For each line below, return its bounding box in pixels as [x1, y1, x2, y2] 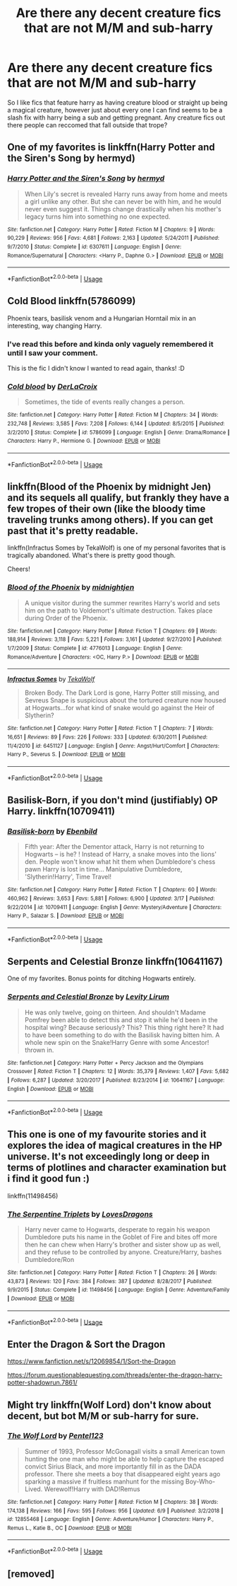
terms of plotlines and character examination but [7, 1162, 227, 1174]
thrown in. [24, 1046, 54, 1054]
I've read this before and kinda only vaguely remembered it [7, 339, 214, 349]
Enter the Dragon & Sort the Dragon [7, 1338, 166, 1350]
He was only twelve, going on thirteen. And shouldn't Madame [24, 1008, 206, 1017]
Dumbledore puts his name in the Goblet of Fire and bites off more [24, 1233, 217, 1241]
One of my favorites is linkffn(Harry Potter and [7, 141, 215, 154]
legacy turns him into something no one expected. [24, 212, 171, 221]
